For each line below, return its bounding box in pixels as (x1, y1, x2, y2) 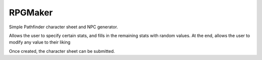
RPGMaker (9, 7, 53, 18)
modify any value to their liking (9, 39, 70, 45)
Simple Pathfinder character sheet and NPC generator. (9, 24, 118, 30)
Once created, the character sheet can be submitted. (9, 48, 115, 54)
